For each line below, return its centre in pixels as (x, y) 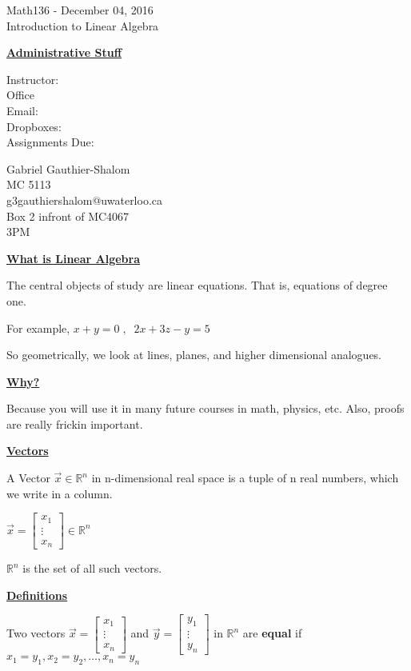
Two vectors (36, 633)
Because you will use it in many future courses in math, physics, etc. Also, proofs (205, 408)
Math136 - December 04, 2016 (80, 10)
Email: (22, 110)
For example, (38, 328)
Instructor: (33, 79)
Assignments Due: (50, 142)
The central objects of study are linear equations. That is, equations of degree (197, 285)
